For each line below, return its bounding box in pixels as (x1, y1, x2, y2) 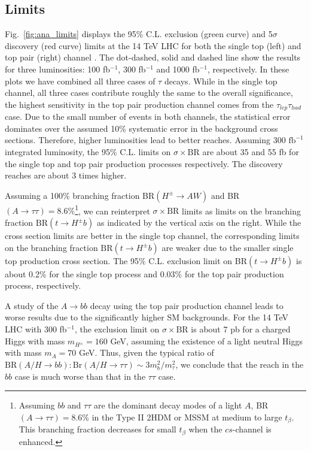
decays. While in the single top (164, 74, 278, 87)
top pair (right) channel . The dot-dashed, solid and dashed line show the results (5, 51, 301, 63)
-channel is (232, 423, 272, 435)
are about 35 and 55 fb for (202, 146, 299, 158)
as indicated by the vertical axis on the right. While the (96, 216, 301, 229)
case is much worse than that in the (14, 370, 146, 382)
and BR (211, 189, 240, 201)
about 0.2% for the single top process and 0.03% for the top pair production (5, 267, 284, 280)
